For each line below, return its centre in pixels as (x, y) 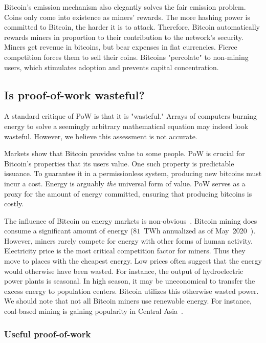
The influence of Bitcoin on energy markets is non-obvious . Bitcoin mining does (131, 220)
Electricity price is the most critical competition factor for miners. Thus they (125, 251)
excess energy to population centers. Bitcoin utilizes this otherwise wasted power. (131, 291)
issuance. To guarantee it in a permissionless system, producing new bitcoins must (133, 173)
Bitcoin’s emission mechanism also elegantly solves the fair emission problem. (125, 7)
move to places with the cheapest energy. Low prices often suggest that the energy (133, 261)
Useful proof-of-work (48, 334)
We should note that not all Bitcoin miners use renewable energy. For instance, (128, 301)
